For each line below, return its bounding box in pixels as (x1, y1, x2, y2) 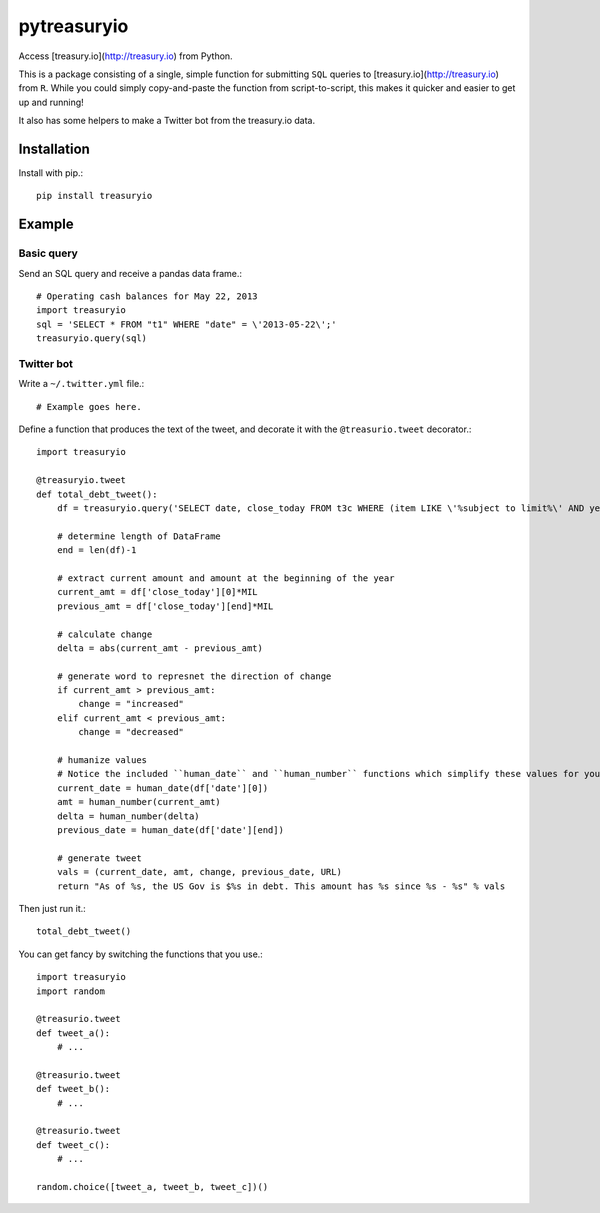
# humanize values (56, 755, 148, 766)
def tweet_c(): (36, 1139, 111, 1150)
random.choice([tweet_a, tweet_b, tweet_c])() (36, 1181, 269, 1192)
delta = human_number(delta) (56, 810, 200, 822)
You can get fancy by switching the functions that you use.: (18, 948, 264, 960)
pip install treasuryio (36, 190, 153, 202)
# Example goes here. (36, 401, 142, 412)
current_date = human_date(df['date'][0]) (56, 782, 269, 794)
